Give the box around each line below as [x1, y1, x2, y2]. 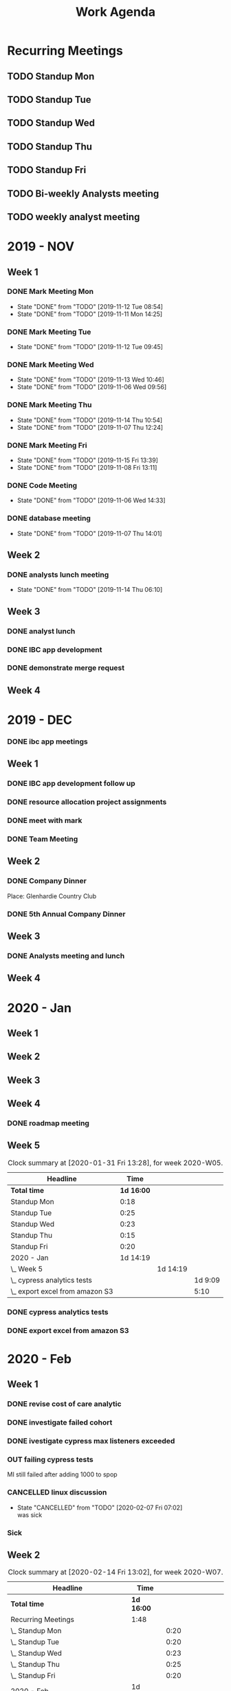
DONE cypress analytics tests [7, 1307, 109, 1316]
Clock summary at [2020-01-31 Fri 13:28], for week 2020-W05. [8, 1158, 223, 1167]
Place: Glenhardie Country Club [7, 891, 97, 900]
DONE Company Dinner [7, 876, 87, 886]
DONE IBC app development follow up [7, 779, 135, 789]
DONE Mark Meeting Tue [7, 327, 91, 337]
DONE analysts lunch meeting [7, 570, 109, 580]
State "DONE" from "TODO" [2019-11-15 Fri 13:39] [16, 456, 158, 464]
